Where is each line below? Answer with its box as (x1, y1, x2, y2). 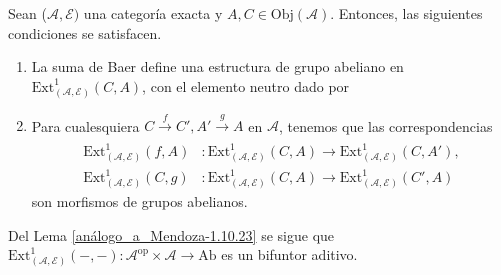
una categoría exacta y (83, 3, 223, 23)
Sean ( (8, 3, 47, 23)
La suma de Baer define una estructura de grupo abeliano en (31, 56, 404, 77)
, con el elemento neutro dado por (142, 75, 350, 96)
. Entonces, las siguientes (330, 3, 483, 23)
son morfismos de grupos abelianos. (31, 191, 248, 212)
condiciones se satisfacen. (8, 22, 162, 43)
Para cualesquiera (31, 115, 140, 136)
